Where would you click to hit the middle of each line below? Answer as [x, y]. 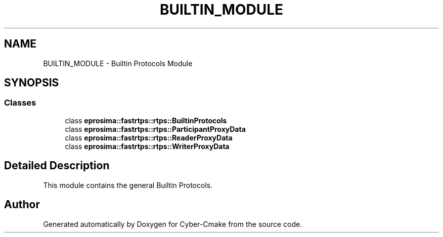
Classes [20, 103]
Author [22, 205]
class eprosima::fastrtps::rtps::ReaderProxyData [149, 137]
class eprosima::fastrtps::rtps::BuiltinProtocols [146, 120]
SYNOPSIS [32, 83]
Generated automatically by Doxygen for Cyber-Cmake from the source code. [173, 224]
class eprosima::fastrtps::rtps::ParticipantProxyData [155, 129]
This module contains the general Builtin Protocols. [128, 185]
